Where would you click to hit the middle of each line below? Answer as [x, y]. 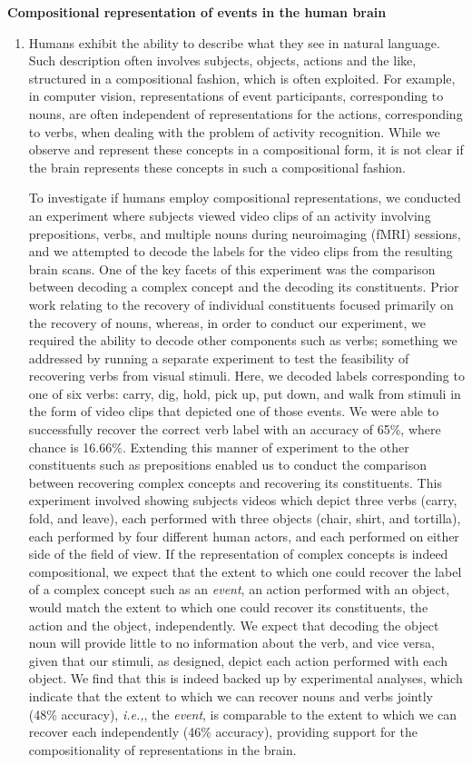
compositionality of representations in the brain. [162, 749]
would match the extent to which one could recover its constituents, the [228, 607]
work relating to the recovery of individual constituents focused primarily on [241, 304]
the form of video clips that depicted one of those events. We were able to [234, 411]
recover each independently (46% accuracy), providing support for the [223, 732]
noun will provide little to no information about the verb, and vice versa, [231, 643]
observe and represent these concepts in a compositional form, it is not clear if [246, 149]
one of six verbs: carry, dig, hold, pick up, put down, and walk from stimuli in [245, 393]
